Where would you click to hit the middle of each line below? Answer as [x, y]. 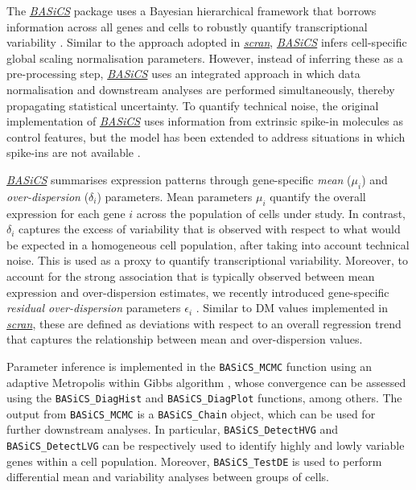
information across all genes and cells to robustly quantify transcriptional [187, 26]
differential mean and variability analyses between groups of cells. [168, 477]
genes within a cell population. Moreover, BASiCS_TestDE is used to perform [194, 461]
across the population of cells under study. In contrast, [271, 213]
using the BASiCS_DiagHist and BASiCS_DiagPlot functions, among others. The [204, 398]
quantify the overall [318, 196]
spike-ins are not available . [74, 152]
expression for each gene [66, 213]
